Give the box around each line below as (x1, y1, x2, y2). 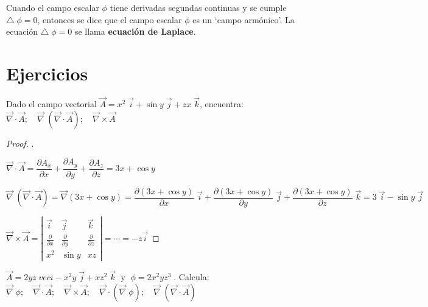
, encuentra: (199, 97, 244, 110)
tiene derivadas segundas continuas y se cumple (110, 1, 287, 13)
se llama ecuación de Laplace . (74, 25, 196, 38)
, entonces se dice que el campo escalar (37, 13, 182, 26)
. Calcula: (174, 270, 209, 283)
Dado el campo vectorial (6, 97, 97, 110)
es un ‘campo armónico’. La (192, 13, 295, 26)
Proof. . (6, 136, 34, 149)
